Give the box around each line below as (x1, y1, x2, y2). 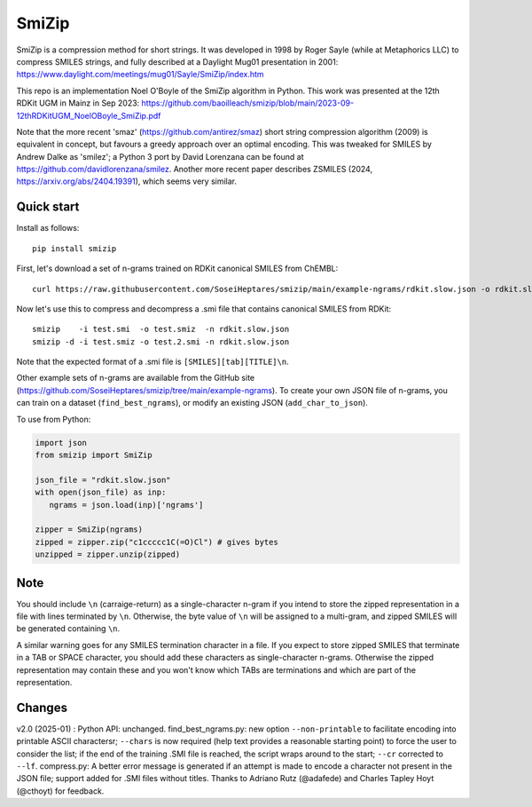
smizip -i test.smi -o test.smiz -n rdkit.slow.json (32, 324, 290, 335)
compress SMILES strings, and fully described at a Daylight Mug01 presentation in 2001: (16, 56, 339, 67)
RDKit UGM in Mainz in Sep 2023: (16, 98, 140, 108)
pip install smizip (32, 243, 117, 253)
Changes (16, 700, 68, 715)
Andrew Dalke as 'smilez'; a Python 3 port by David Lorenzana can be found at (16, 151, 304, 162)
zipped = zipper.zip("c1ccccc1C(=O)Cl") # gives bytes (35, 537, 278, 547)
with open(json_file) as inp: (35, 487, 167, 497)
